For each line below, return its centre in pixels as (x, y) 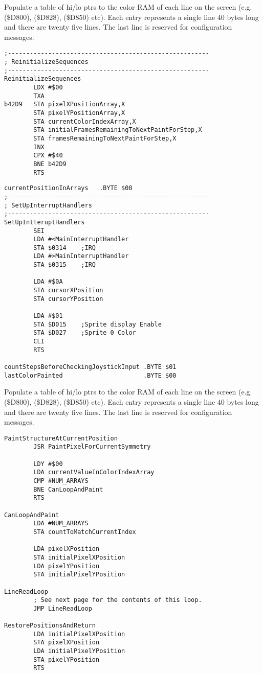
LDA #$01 (48, 316)
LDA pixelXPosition (67, 549)
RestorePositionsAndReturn (50, 626)
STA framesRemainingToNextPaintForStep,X (105, 138)
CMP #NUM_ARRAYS (61, 481)
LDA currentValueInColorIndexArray (94, 472)
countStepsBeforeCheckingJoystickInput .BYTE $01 (90, 367)
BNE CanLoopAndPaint (68, 489)
